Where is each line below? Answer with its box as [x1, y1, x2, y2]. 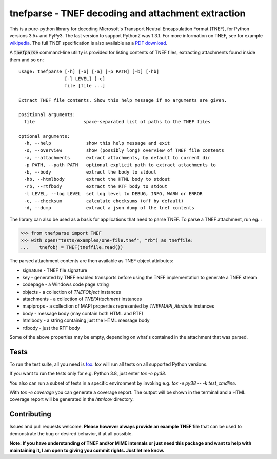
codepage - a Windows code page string [22, 281, 109, 288]
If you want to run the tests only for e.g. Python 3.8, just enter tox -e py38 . [9, 370, 167, 377]
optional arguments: [18, 133, 70, 139]
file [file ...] [64, 83, 105, 89]
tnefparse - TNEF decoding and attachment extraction [9, 8, 246, 19]
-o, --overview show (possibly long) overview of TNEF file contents [24, 147, 224, 154]
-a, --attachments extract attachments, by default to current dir [24, 155, 211, 161]
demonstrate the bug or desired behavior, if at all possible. [9, 430, 133, 436]
